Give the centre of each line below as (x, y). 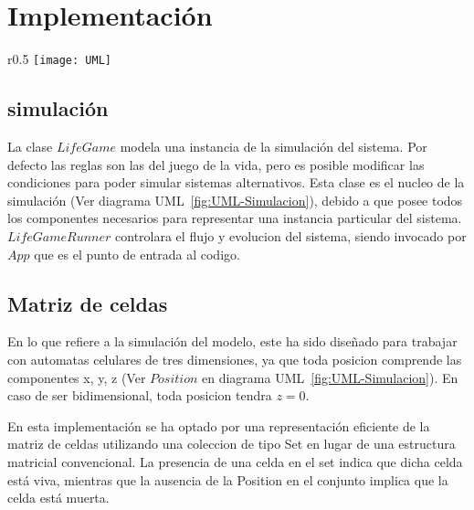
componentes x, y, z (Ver (77, 377)
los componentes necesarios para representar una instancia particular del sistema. (235, 218)
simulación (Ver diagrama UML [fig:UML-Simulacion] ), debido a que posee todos (235, 200)
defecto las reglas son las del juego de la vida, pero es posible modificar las (216, 164)
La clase (30, 146)
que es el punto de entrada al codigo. (137, 254)
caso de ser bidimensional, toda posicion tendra (140, 395)
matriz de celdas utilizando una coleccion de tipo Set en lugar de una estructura (232, 444)
